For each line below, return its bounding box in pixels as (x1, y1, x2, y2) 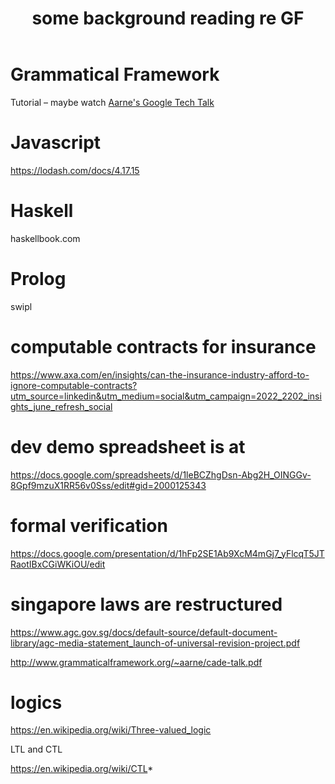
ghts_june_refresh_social (10, 400, 113, 412)
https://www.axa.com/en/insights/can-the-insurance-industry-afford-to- (10, 368, 310, 381)
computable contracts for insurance (10, 335, 317, 358)
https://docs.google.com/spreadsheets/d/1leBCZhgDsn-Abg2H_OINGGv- (10, 468, 312, 481)
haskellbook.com (10, 232, 81, 244)
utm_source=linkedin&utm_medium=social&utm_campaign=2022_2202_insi (10, 390, 322, 402)
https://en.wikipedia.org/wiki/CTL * (10, 763, 154, 775)
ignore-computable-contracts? (10, 379, 138, 391)
